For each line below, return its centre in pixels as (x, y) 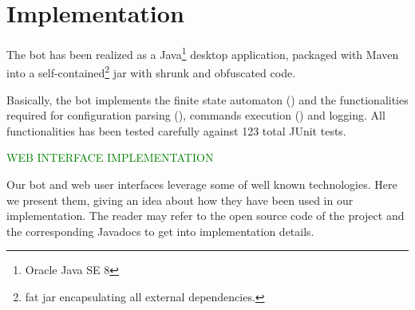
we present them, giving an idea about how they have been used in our (180, 200)
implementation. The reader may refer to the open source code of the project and (206, 216)
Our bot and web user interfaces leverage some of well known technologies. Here (202, 184)
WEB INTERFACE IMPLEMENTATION (110, 157)
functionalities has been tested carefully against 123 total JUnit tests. (176, 130)
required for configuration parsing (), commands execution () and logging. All (196, 115)
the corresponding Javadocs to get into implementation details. (160, 231)
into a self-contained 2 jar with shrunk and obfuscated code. (151, 72)
